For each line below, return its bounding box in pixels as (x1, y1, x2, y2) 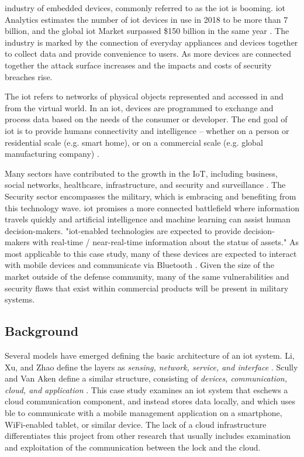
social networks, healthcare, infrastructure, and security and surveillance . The (5, 178, 286, 191)
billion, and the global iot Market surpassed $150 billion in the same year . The (5, 25, 289, 37)
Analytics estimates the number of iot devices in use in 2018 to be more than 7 (5, 13, 288, 25)
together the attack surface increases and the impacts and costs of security (5, 59, 272, 71)
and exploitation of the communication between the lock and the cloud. (5, 441, 261, 453)
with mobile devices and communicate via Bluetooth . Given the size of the (5, 259, 274, 271)
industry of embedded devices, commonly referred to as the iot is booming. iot (5, 2, 285, 13)
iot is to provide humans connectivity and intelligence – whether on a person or (5, 124, 289, 136)
